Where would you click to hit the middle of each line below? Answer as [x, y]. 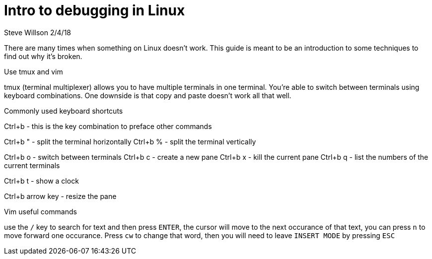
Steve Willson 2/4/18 [37, 32]
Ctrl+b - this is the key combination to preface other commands [108, 126]
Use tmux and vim [34, 71]
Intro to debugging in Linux [95, 10]
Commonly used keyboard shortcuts [64, 111]
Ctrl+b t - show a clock [41, 181]
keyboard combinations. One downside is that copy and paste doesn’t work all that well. [148, 95]
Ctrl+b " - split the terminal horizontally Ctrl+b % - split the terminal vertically [130, 141]
